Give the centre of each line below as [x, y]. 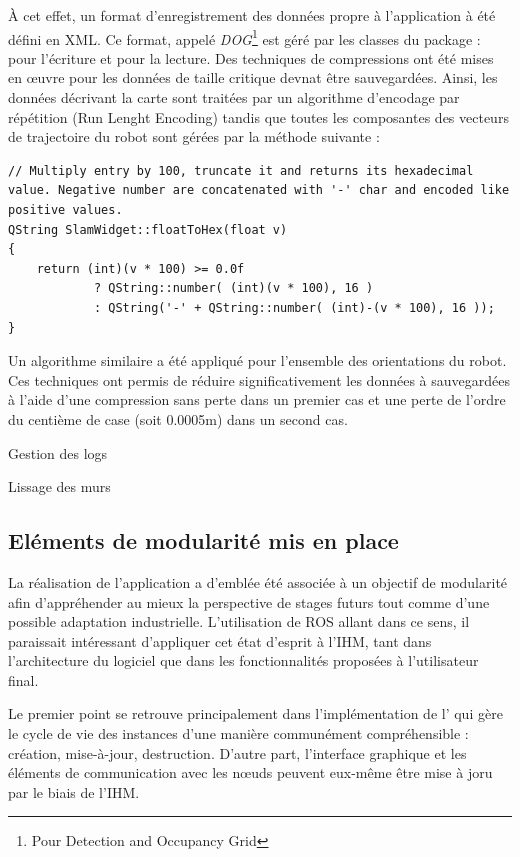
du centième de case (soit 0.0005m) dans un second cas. [178, 418]
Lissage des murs [59, 486]
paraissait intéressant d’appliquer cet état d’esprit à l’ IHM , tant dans [220, 640]
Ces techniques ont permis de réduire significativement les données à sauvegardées [259, 379]
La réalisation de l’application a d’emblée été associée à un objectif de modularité [258, 581]
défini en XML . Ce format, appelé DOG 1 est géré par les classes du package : [244, 37]
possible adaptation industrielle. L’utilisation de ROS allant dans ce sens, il [239, 621]
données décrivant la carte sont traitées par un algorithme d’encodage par [234, 97]
